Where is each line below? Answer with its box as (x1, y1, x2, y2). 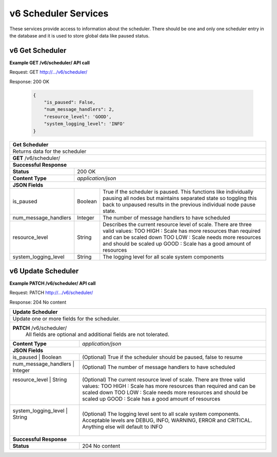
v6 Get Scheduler (9, 46, 67, 55)
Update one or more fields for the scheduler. (12, 315, 120, 323)
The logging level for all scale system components (103, 253, 224, 260)
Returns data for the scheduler (12, 148, 87, 155)
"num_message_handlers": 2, (44, 107, 115, 112)
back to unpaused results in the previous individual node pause (103, 201, 256, 208)
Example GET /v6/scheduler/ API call (9, 59, 90, 66)
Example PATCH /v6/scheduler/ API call (9, 280, 96, 287)
